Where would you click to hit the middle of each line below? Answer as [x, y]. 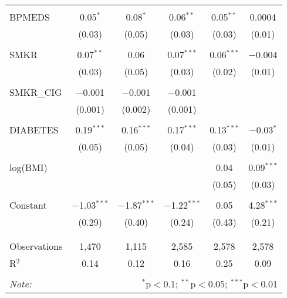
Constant [28, 205]
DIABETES [34, 130]
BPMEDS [30, 17]
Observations [36, 246]
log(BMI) [28, 167]
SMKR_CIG [36, 92]
